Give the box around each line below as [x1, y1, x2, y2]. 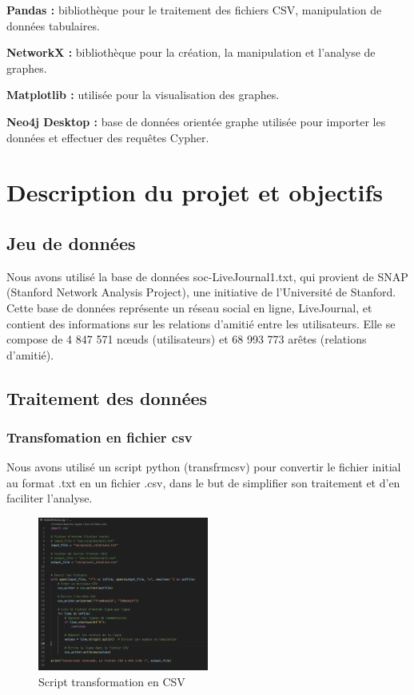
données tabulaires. [6, 17, 100, 34]
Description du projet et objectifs [6, 176, 383, 208]
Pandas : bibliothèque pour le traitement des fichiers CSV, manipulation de [6, 2, 382, 18]
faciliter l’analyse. [6, 490, 93, 506]
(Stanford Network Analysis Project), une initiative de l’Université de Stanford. [6, 284, 396, 300]
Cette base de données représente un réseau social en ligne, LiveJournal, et [6, 299, 372, 316]
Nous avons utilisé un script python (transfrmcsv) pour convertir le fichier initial [6, 459, 401, 475]
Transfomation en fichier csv [6, 427, 193, 447]
